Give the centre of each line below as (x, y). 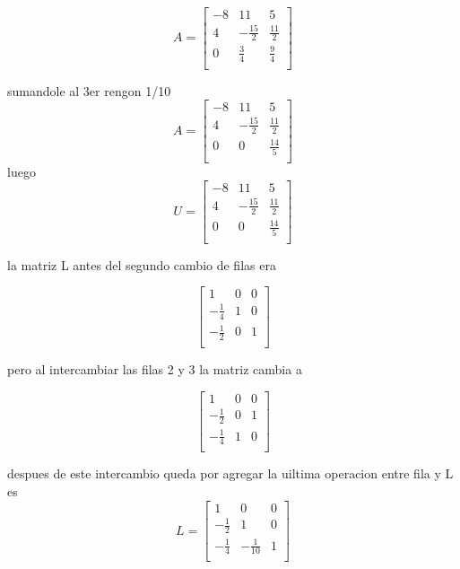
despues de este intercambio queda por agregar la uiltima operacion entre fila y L (230, 473)
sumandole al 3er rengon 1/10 (89, 90)
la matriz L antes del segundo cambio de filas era (142, 264)
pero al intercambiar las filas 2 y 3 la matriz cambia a (155, 369)
